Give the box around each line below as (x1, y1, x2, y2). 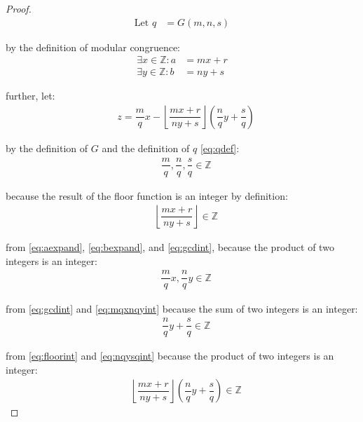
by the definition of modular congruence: (6, 39, 181, 54)
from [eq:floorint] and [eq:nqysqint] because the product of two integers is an (6, 348, 334, 363)
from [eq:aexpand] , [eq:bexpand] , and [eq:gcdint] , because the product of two (6, 240, 334, 254)
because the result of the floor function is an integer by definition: (6, 188, 288, 203)
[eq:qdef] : (200, 140, 240, 155)
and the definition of (102, 140, 190, 155)
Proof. (6, 1, 32, 15)
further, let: (6, 88, 55, 103)
